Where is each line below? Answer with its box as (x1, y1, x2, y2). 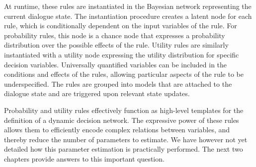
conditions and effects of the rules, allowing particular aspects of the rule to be (4, 69, 244, 79)
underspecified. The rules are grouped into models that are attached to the (4, 78, 232, 89)
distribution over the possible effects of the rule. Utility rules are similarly (4, 40, 229, 50)
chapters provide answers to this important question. (4, 153, 165, 164)
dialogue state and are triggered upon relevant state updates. (4, 88, 190, 99)
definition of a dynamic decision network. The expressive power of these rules (4, 114, 239, 125)
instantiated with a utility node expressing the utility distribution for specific (4, 49, 239, 59)
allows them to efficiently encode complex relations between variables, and (4, 124, 230, 135)
